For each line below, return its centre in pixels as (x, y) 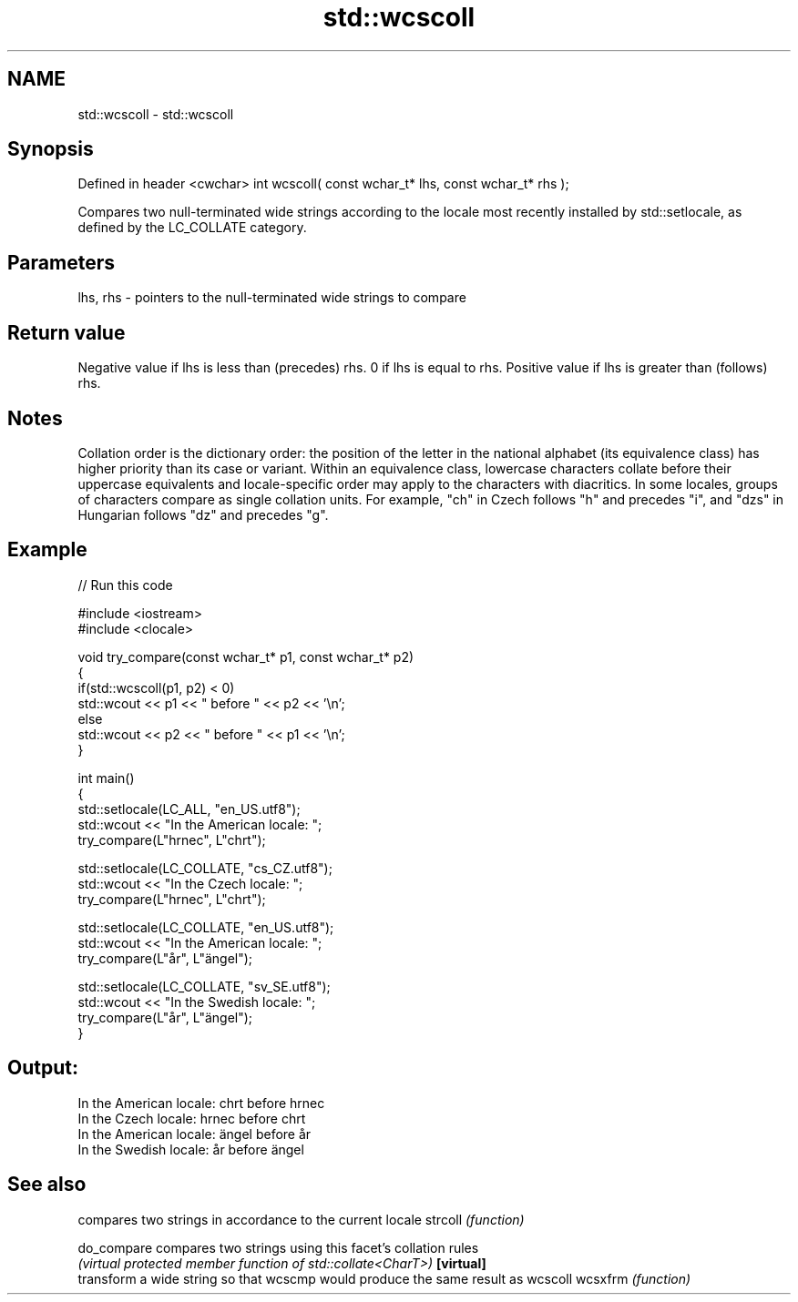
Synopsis (51, 149)
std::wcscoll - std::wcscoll (156, 114)
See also (47, 1185)
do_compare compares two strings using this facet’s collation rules (278, 1247)
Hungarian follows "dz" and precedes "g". (203, 514)
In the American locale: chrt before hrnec (201, 1103)
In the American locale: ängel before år (194, 1134)
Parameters (61, 262)
